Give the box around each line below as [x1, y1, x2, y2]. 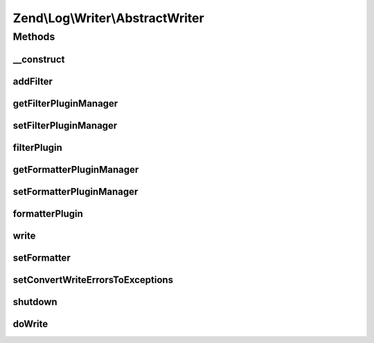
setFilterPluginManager [12, 120, 118, 131]
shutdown [12, 296, 58, 308]
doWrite [12, 318, 48, 330]
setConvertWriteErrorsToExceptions [12, 274, 173, 286]
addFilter [12, 75, 53, 87]
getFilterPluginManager [12, 98, 118, 109]
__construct [12, 53, 65, 65]
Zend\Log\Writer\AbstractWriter [12, 10, 204, 26]
